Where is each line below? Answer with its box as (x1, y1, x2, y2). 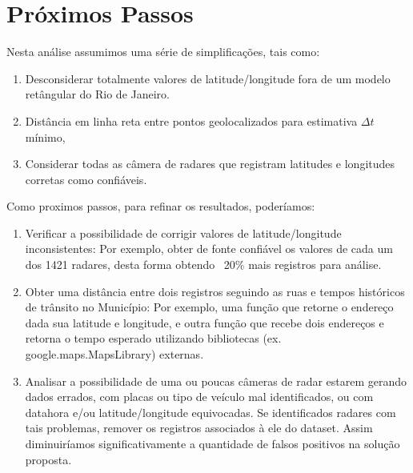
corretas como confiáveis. (25, 170, 147, 187)
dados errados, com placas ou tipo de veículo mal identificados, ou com (25, 388, 374, 405)
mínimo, (25, 128, 66, 145)
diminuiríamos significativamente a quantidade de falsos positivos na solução (25, 435, 400, 451)
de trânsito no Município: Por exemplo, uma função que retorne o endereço (25, 299, 394, 315)
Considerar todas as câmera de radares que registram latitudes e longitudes (25, 155, 395, 172)
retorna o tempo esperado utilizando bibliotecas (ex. (25, 330, 282, 347)
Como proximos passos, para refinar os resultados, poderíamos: (6, 198, 315, 214)
